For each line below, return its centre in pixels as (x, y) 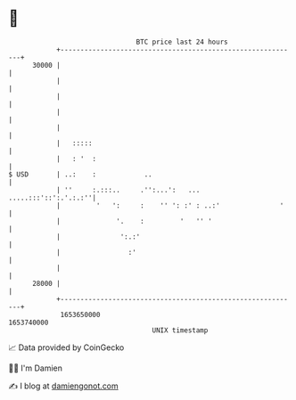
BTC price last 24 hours (182, 42)
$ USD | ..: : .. (80, 174)
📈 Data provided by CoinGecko (66, 347)
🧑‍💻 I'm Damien (36, 368)
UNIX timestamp (180, 330)
